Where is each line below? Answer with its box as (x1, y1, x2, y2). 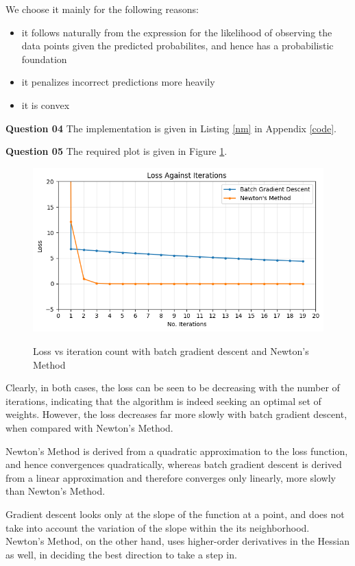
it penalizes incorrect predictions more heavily (21, 75, 215, 89)
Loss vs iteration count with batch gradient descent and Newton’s (33, 343, 309, 358)
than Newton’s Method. (5, 484, 106, 498)
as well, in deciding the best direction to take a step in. (5, 547, 237, 561)
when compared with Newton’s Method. (5, 420, 173, 434)
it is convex (21, 97, 70, 112)
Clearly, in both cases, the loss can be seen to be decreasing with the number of (5, 380, 340, 395)
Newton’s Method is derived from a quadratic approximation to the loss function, (5, 443, 348, 458)
